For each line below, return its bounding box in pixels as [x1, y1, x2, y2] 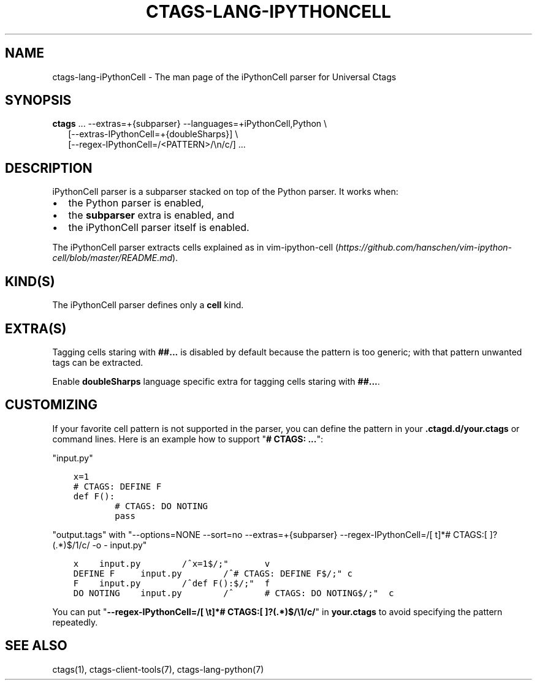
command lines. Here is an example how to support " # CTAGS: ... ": [52, 433, 324, 444]
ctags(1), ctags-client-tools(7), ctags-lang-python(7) [52, 664, 264, 675]
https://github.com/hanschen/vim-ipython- [338, 242, 512, 253]
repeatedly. [52, 616, 98, 627]
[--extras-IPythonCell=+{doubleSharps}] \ [68, 129, 238, 140]
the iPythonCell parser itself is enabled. [68, 221, 249, 234]
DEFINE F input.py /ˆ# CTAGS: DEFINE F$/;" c [73, 568, 352, 578]
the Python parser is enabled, [68, 197, 204, 210]
